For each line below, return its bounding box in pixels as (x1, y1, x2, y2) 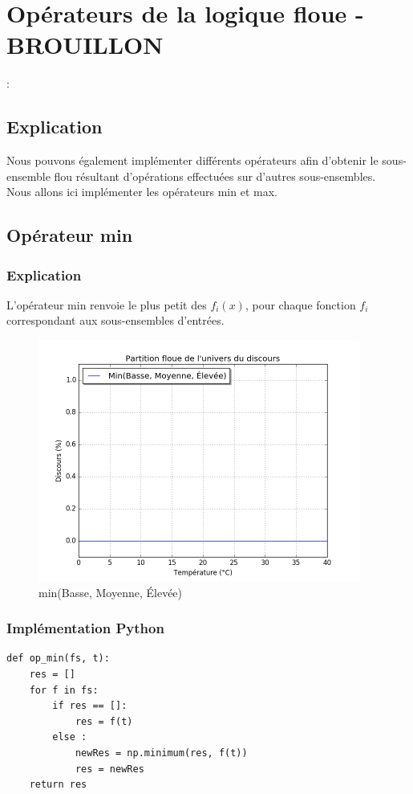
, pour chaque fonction (245, 296, 356, 313)
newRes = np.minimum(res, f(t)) (75, 747, 248, 759)
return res (29, 779, 87, 791)
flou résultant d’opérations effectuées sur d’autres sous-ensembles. (54, 167, 376, 184)
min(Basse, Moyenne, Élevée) (38, 583, 183, 600)
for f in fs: (29, 684, 99, 696)
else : (52, 731, 87, 743)
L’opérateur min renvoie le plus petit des (6, 296, 207, 313)
